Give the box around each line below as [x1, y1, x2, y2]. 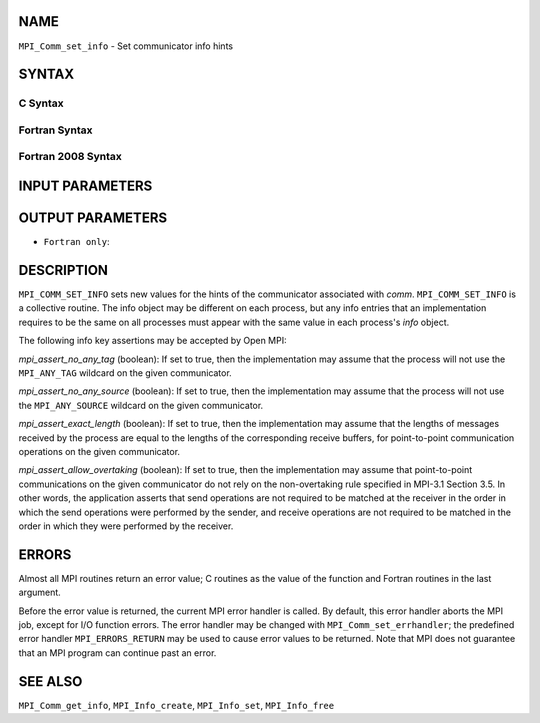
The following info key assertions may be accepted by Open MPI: [18, 335, 287, 347]
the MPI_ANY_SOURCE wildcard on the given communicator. [18, 399, 264, 411]
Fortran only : [43, 236, 110, 248]
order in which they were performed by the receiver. [18, 520, 234, 532]
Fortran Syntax [18, 123, 93, 137]
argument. [18, 586, 62, 599]
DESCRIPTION [18, 261, 109, 279]
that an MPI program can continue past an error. [18, 646, 217, 659]
